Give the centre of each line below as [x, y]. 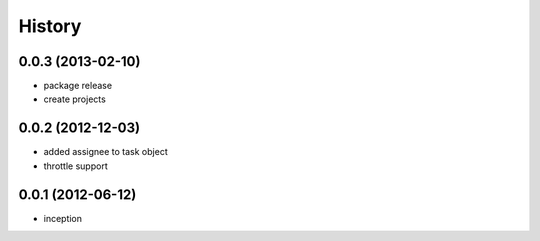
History [50, 26]
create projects [75, 99]
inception [63, 218]
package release [78, 86]
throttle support [76, 166]
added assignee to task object [106, 152]
